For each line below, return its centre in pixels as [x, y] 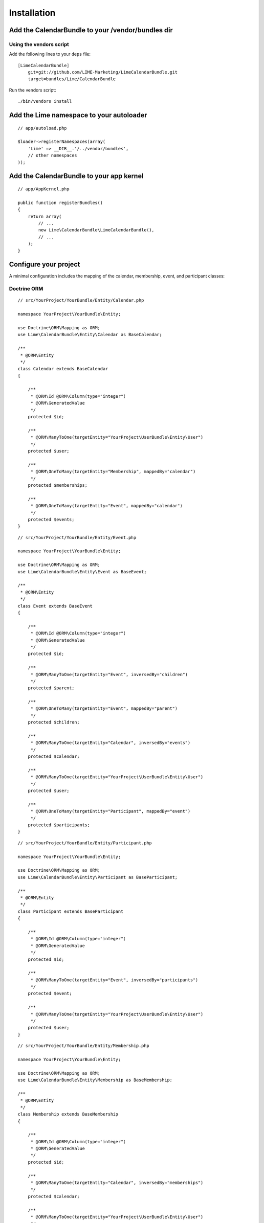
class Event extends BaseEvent [55, 606]
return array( [45, 216]
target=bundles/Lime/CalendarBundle [72, 79]
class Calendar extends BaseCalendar [63, 369]
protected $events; [51, 519]
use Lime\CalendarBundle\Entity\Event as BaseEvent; [82, 572]
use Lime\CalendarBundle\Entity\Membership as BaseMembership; [95, 1080]
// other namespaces [52, 156]
